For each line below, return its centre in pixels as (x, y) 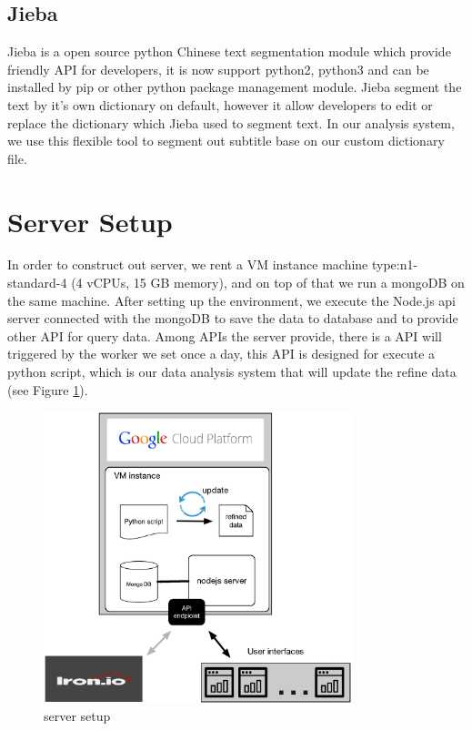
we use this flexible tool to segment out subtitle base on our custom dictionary (226, 141)
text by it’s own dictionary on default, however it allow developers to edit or (220, 104)
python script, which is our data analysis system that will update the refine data (232, 372)
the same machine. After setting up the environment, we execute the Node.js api (231, 300)
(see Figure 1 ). (48, 389)
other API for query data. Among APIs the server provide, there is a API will (225, 335)
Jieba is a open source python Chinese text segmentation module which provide (229, 51)
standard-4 (37, 283)
